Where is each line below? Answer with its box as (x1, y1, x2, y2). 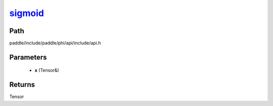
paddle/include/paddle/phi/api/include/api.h (9, 40, 101, 46)
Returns (9, 80, 35, 89)
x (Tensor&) (34, 67, 59, 73)
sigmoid (9, 8, 44, 19)
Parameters (9, 53, 47, 61)
